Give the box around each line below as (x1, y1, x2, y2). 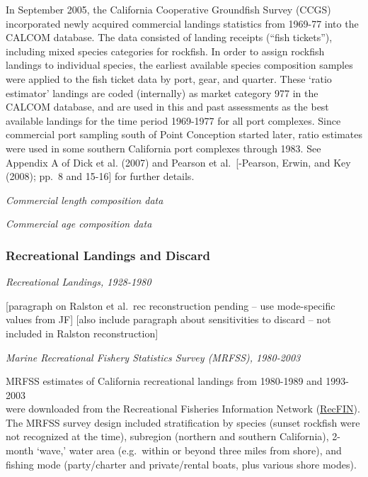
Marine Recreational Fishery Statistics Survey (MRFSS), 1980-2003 (6, 349, 301, 364)
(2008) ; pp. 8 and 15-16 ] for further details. (6, 169, 195, 184)
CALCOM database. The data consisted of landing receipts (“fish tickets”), (6, 30, 333, 45)
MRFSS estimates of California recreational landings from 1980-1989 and (6, 374, 323, 388)
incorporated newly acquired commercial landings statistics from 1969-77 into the (6, 16, 359, 30)
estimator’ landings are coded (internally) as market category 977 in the (6, 85, 318, 100)
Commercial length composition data (6, 192, 163, 207)
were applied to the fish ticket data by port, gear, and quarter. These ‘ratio (6, 71, 332, 86)
